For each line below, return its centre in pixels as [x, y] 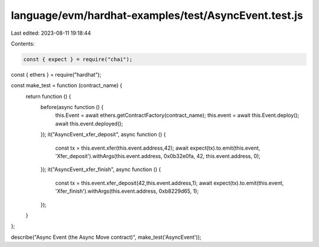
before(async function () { [72, 107]
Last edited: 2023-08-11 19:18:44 [51, 33]
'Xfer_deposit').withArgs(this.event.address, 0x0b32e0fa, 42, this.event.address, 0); [158, 156]
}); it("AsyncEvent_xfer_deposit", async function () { [103, 134]
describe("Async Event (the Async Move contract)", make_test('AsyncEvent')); [106, 237]
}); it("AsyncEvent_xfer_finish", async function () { [101, 169]
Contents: [23, 44]
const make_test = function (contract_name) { [66, 85]
